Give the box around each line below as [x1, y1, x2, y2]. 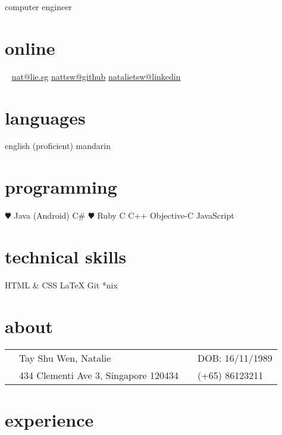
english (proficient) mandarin [5, 139, 111, 152]
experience [5, 407, 94, 431]
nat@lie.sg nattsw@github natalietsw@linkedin [11, 70, 181, 82]
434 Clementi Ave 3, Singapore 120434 [19, 368, 179, 382]
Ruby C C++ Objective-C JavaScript [97, 209, 234, 222]
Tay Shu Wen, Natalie [19, 350, 111, 365]
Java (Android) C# [14, 209, 86, 222]
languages [5, 105, 86, 129]
